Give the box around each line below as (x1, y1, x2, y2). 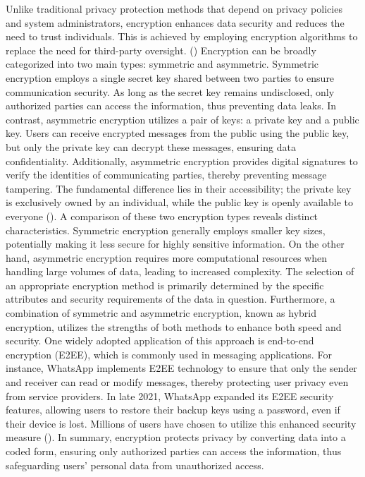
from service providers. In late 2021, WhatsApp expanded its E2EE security (6, 388, 334, 403)
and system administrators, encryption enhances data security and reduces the (6, 15, 345, 30)
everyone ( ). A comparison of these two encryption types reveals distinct (6, 208, 318, 223)
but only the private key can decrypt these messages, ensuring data (6, 139, 296, 154)
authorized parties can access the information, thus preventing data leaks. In (6, 98, 337, 113)
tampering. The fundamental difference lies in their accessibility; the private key (6, 181, 352, 195)
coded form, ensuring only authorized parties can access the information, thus (6, 444, 342, 458)
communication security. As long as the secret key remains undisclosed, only (6, 84, 335, 99)
